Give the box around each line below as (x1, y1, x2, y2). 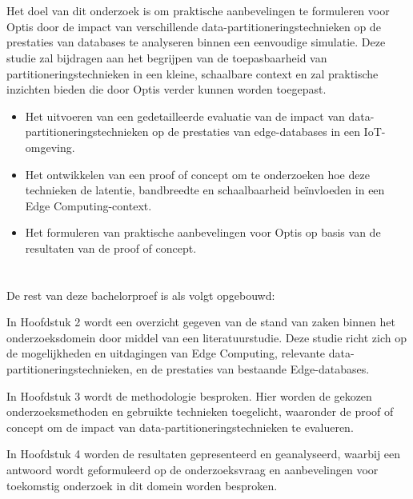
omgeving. (25, 138, 75, 155)
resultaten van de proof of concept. (25, 239, 197, 256)
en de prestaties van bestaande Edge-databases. (136, 361, 370, 377)
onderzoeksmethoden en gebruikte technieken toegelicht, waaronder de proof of (6, 403, 394, 420)
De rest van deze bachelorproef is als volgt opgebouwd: (6, 286, 275, 303)
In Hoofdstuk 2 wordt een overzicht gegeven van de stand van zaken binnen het (6, 313, 395, 330)
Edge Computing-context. (25, 197, 152, 214)
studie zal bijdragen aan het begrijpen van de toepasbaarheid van (6, 49, 327, 66)
